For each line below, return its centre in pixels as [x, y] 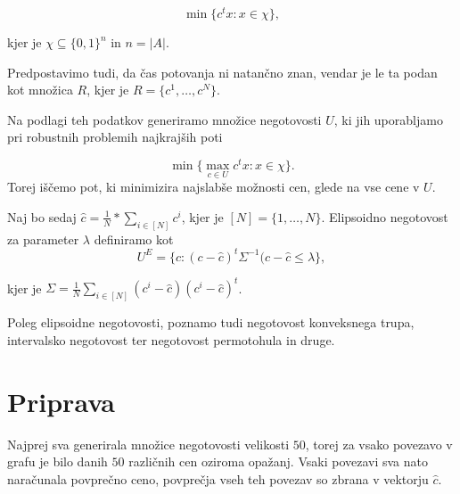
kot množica [40, 90]
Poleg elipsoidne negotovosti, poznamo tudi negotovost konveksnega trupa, [211, 322]
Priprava [61, 401]
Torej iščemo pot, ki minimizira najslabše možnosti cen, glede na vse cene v [214, 187]
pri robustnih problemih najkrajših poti [115, 137]
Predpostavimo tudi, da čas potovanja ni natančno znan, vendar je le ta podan [222, 72]
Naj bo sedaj [42, 216]
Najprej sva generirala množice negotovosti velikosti [148, 444]
